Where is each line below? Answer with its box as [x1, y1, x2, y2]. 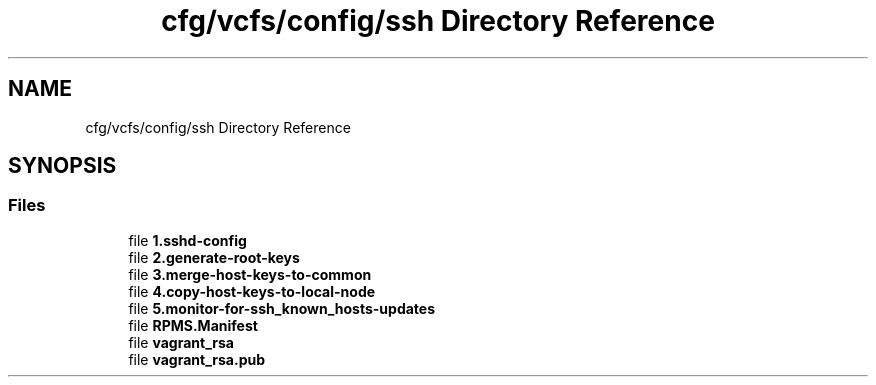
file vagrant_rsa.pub [128, 350, 266, 368]
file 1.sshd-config [128, 231, 247, 249]
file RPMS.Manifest [128, 316, 258, 334]
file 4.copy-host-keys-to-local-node [128, 282, 376, 300]
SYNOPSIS [8, 153, 117, 179]
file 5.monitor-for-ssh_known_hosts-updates [128, 299, 436, 317]
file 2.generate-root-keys [128, 248, 300, 266]
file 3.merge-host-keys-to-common [128, 265, 372, 283]
